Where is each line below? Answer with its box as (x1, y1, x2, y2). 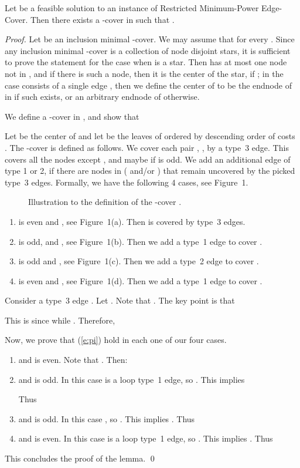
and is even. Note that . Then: (18, 353, 128, 366)
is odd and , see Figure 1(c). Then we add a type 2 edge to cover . (18, 255, 259, 267)
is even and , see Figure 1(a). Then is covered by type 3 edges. (18, 215, 246, 227)
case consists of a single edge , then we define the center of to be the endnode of (5, 79, 292, 91)
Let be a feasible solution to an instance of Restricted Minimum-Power (5, 2, 259, 14)
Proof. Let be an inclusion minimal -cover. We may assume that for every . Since (5, 33, 295, 45)
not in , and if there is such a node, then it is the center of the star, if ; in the (5, 67, 284, 79)
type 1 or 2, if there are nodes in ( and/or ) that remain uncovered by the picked (5, 164, 295, 177)
